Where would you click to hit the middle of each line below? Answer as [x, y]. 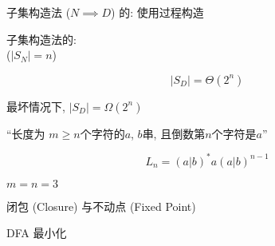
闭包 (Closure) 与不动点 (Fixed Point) [101, 206]
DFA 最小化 [37, 233]
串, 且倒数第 [174, 133]
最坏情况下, [36, 106]
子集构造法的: [41, 39]
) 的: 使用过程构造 [157, 12]
